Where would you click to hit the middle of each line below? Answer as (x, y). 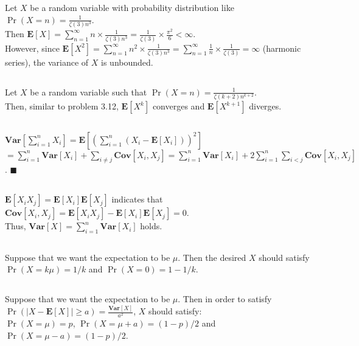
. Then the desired (212, 257)
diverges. (265, 106)
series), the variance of (47, 62)
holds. (151, 226)
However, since (32, 48)
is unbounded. (127, 62)
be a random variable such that (89, 92)
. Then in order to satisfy (225, 299)
